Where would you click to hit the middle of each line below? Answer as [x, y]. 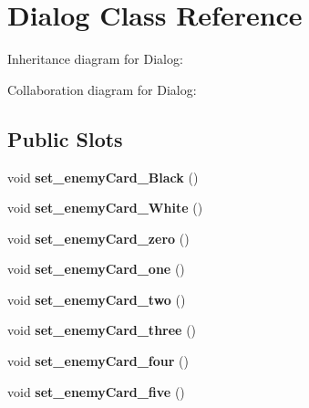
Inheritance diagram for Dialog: [95, 59]
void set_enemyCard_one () [96, 269]
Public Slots [65, 138]
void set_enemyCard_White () [105, 208]
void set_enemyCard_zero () [98, 238]
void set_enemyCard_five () [96, 391]
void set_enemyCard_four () [98, 361]
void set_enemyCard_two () [97, 299]
